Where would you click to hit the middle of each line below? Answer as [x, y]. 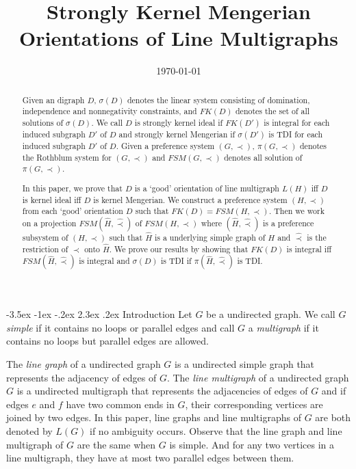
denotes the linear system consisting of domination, [218, 99]
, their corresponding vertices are [254, 404]
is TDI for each [296, 134]
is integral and [104, 261]
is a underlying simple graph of [210, 237]
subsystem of [45, 237]
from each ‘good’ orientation [73, 211]
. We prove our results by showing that [179, 249]
